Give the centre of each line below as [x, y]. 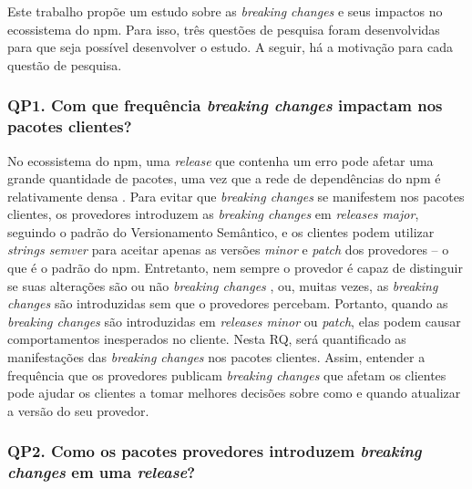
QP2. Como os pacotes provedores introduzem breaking [215, 451]
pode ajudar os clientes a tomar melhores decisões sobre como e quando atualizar [234, 393]
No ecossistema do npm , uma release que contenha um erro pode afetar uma [221, 160]
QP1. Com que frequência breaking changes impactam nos [225, 105]
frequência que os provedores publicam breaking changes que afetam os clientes [227, 375]
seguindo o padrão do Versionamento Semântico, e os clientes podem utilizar [221, 231]
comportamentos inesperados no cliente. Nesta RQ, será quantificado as [207, 339]
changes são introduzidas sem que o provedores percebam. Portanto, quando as [228, 303]
